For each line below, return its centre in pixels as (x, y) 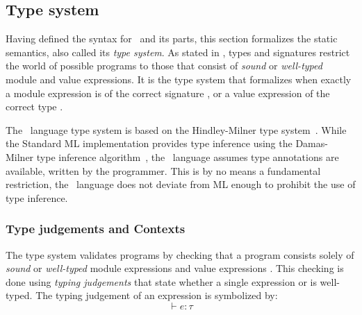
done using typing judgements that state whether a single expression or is (161, 281)
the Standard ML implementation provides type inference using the (149, 143)
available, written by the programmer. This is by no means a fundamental (163, 170)
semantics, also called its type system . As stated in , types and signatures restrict (178, 52)
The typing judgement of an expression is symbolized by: (157, 295)
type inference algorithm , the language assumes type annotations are (188, 156)
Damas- (312, 143)
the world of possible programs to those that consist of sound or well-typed (164, 66)
